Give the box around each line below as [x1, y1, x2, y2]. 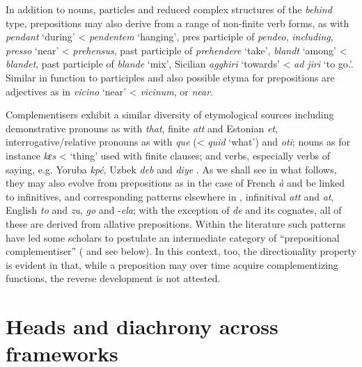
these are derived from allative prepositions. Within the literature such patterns [6, 216, 346, 231]
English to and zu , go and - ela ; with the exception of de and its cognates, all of [6, 203, 342, 217]
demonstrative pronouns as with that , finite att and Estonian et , [6, 120, 278, 135]
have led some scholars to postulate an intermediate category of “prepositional [6, 230, 340, 244]
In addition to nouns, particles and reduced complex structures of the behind [6, 2, 332, 16]
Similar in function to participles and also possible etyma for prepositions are [6, 70, 335, 84]
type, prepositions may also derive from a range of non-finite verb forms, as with [6, 15, 349, 30]
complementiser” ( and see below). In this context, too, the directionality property [6, 244, 356, 258]
